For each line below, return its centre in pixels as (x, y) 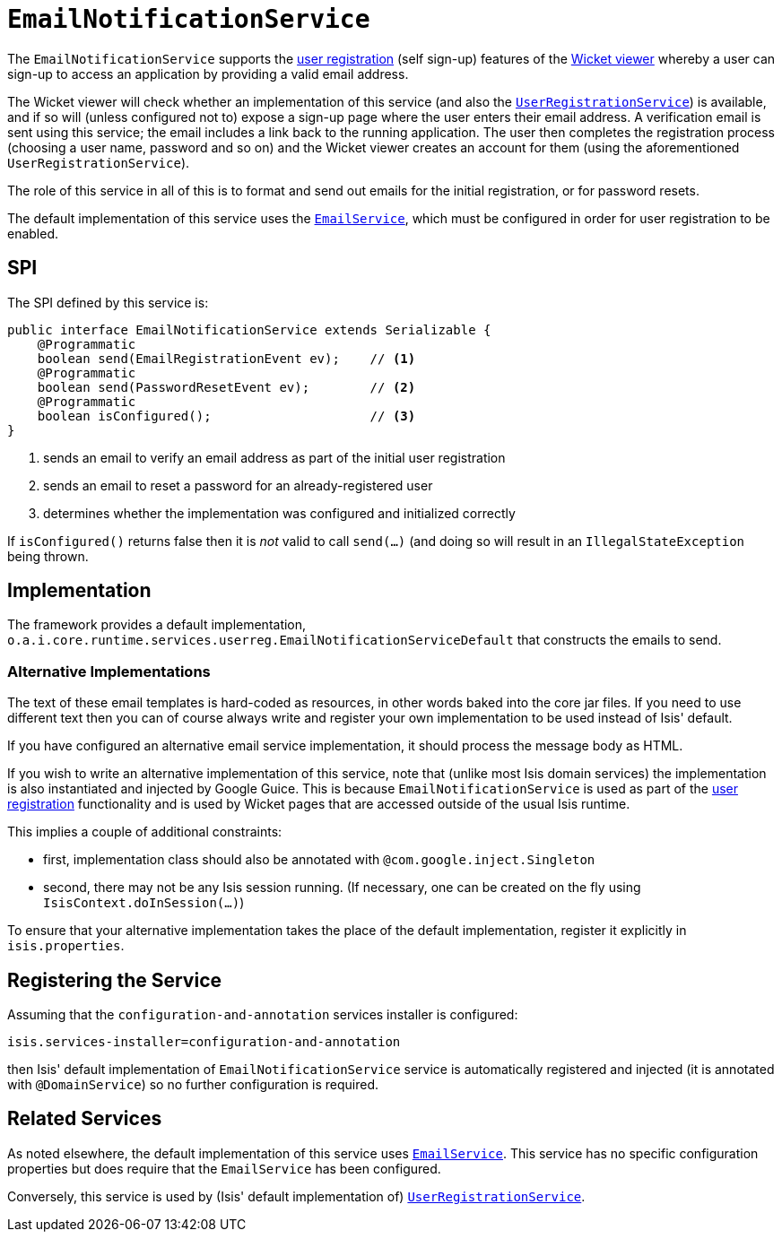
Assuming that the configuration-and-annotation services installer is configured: (263, 1015)
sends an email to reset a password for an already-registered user (238, 485)
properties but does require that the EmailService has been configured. (224, 1168)
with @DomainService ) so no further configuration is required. (193, 1085)
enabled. (33, 233)
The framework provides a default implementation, (157, 625)
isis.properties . (66, 946)
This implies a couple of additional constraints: (145, 832)
